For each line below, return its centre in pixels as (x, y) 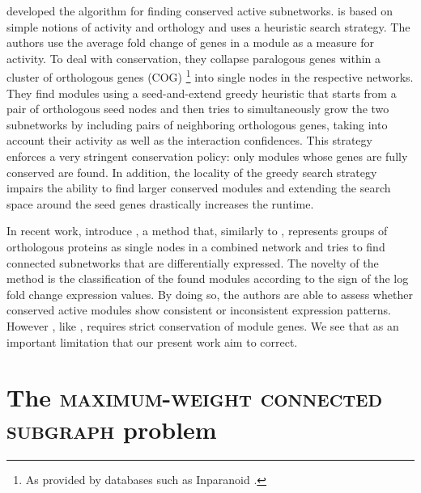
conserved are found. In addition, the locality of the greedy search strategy (192, 172)
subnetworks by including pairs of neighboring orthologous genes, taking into (197, 124)
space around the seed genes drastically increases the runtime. (160, 203)
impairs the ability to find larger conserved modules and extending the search (199, 188)
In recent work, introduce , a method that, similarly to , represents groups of (197, 231)
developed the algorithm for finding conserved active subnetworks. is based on (200, 11)
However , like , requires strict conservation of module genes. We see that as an (203, 325)
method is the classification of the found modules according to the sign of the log (208, 278)
